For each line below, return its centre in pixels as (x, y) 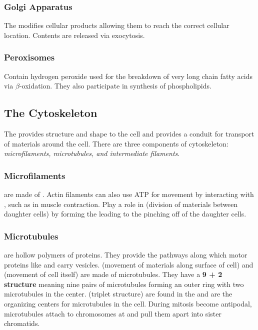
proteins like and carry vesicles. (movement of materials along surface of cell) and (129, 264)
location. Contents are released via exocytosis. (74, 35)
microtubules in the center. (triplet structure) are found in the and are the (118, 294)
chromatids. (22, 323)
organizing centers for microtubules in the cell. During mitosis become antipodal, (128, 303)
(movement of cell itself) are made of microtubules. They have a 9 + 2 (113, 274)
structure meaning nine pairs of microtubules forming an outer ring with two (124, 284)
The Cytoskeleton (51, 113)
